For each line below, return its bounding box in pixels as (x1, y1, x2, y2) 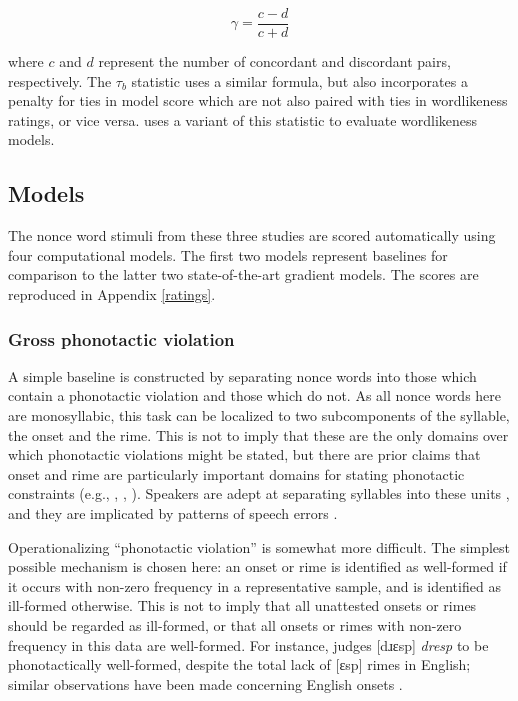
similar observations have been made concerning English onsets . (8, 673, 403, 694)
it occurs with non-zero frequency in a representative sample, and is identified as (8, 575, 501, 596)
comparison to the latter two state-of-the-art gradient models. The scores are (8, 264, 479, 285)
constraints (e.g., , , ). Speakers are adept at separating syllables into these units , (8, 483, 510, 504)
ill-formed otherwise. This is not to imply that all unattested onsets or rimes (8, 595, 477, 616)
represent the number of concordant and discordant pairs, (98, 51, 451, 72)
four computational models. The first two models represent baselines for (8, 244, 448, 265)
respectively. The (8, 70, 112, 91)
